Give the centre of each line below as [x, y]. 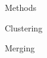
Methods [21, 7]
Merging [20, 48]
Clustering [24, 27]
